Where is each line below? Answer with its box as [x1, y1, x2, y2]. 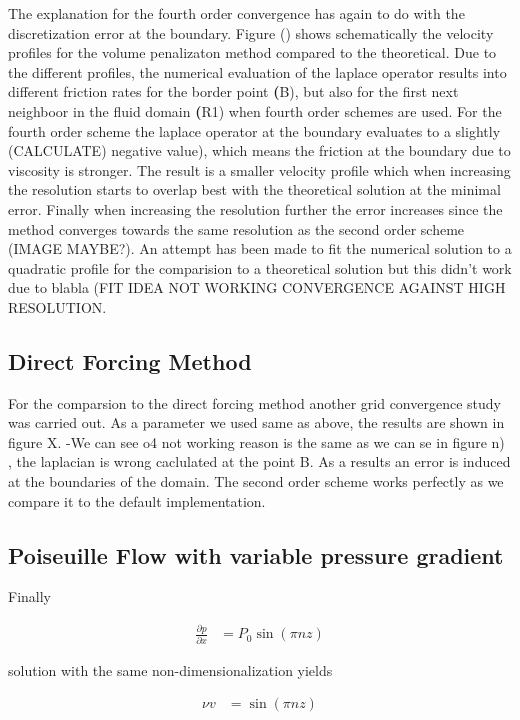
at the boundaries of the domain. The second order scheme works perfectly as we [8, 471, 504, 492]
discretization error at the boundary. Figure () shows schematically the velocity [8, 22, 494, 43]
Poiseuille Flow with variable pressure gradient [8, 539, 504, 570]
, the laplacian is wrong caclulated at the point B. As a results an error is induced [8, 451, 511, 472]
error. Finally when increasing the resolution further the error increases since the [8, 198, 503, 219]
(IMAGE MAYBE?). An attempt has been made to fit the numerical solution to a [8, 238, 512, 259]
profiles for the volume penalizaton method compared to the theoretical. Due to [8, 42, 497, 63]
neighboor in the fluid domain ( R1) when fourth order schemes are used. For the [8, 100, 502, 121]
